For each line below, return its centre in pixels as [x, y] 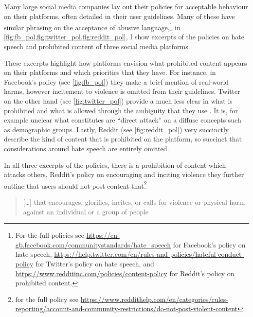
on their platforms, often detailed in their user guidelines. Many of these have [119, 16]
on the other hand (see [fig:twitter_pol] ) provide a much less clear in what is [118, 101]
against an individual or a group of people [86, 211]
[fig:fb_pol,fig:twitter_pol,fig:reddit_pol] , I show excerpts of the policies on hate [124, 37]
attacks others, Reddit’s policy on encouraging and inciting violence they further [124, 174]
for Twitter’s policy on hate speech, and [95, 263]
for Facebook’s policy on [209, 244]
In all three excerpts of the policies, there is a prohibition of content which [115, 165]
